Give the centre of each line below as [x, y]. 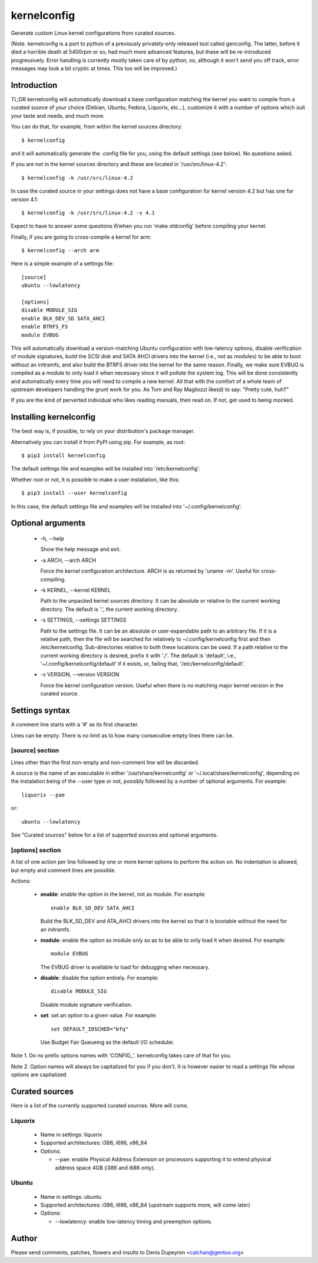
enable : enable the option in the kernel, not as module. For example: [123, 894]
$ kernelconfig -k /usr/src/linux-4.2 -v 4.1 [88, 213]
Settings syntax [40, 711]
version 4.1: [24, 199]
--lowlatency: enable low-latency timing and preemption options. [134, 1221]
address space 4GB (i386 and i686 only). [105, 1168]
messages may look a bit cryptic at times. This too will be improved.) [94, 68]
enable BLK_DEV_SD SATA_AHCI [63, 318]
